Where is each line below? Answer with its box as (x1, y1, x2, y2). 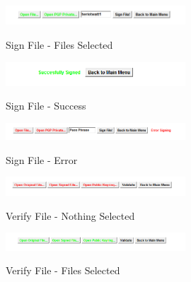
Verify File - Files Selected (6, 263, 120, 278)
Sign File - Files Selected (6, 37, 113, 52)
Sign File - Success (6, 98, 86, 113)
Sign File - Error (6, 152, 78, 167)
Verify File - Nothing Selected (6, 208, 135, 223)
